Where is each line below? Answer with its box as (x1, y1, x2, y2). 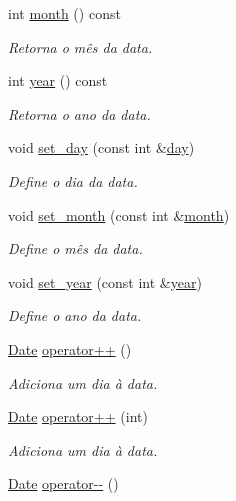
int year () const (8, 70, 108, 91)
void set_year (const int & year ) (8, 271, 202, 292)
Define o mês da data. (8, 238, 143, 259)
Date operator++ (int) (8, 406, 148, 427)
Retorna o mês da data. (8, 36, 153, 57)
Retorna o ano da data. (8, 103, 151, 124)
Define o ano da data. (8, 305, 142, 326)
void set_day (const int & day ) (8, 137, 195, 158)
